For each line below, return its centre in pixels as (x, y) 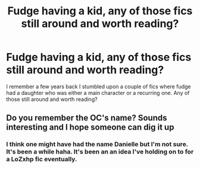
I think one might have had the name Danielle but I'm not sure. (97, 145)
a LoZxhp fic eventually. (42, 159)
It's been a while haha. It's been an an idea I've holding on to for (100, 152)
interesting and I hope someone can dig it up (90, 127)
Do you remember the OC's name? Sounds (87, 118)
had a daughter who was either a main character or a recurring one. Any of (98, 93)
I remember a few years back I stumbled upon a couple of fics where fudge (99, 86)
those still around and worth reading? (52, 99)
